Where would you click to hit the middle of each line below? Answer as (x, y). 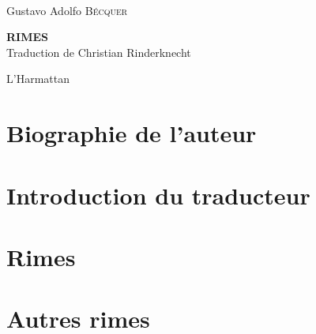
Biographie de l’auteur (132, 133)
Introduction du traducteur (158, 195)
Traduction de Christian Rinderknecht (99, 52)
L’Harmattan (38, 79)
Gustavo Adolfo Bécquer (67, 10)
